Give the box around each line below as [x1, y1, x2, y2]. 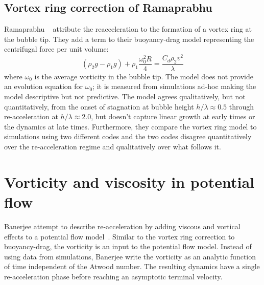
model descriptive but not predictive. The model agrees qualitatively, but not [4, 91, 246, 102]
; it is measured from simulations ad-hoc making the [92, 81, 256, 92]
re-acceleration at [4, 111, 58, 122]
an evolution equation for [4, 81, 83, 92]
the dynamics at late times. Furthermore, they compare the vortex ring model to [4, 121, 257, 131]
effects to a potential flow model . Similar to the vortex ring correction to [4, 231, 235, 242]
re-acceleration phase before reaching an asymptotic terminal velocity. [4, 271, 223, 281]
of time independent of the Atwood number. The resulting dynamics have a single [4, 261, 260, 272]
